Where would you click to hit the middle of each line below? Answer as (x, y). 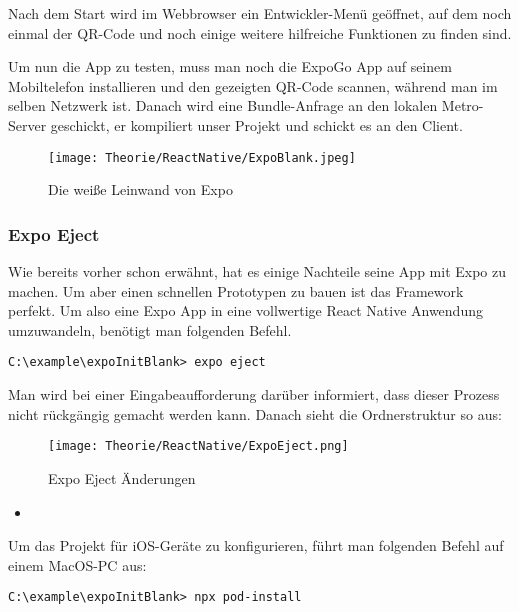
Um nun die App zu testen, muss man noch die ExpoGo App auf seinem (230, 66)
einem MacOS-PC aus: (77, 564)
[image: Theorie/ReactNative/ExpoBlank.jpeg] (202, 157)
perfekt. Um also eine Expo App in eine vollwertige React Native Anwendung (245, 310)
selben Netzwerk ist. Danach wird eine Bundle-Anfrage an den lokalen (223, 105)
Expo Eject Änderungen (122, 477)
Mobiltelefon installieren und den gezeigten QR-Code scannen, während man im (253, 85)
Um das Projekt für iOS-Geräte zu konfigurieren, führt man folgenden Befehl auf (256, 545)
